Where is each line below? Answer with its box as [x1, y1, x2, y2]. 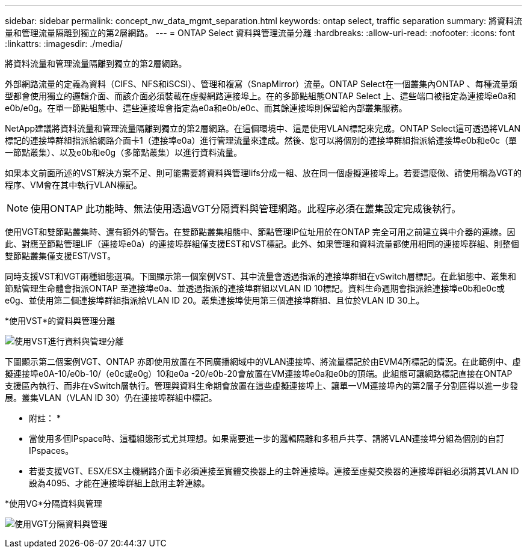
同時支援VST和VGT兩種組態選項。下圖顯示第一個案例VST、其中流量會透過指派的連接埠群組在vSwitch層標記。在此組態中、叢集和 [5, 271, 516, 281]
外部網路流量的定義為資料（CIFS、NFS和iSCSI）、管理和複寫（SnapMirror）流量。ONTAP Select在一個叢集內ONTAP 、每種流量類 [5, 79, 517, 89]
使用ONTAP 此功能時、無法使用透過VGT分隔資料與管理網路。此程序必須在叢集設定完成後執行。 [31, 203, 461, 215]
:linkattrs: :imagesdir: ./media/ [5, 38, 123, 49]
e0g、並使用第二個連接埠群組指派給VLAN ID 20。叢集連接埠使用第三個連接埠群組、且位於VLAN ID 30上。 [5, 295, 425, 305]
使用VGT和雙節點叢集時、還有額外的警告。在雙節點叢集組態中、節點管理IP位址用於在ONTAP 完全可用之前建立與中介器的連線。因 [5, 227, 516, 237]
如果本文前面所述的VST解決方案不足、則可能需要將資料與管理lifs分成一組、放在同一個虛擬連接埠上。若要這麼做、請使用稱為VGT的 [5, 168, 522, 178]
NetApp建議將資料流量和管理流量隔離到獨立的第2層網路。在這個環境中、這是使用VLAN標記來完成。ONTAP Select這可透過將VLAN [5, 123, 521, 133]
